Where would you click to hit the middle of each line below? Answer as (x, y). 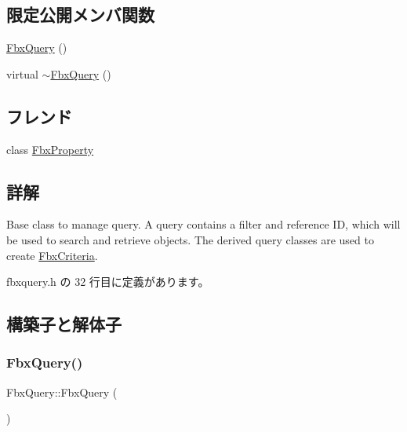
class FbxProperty (50, 149)
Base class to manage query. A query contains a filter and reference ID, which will (203, 224)
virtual (22, 73)
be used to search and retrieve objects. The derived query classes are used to (190, 239)
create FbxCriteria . (52, 255)
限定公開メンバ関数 (80, 15)
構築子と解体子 (64, 324)
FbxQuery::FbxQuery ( (62, 392)
